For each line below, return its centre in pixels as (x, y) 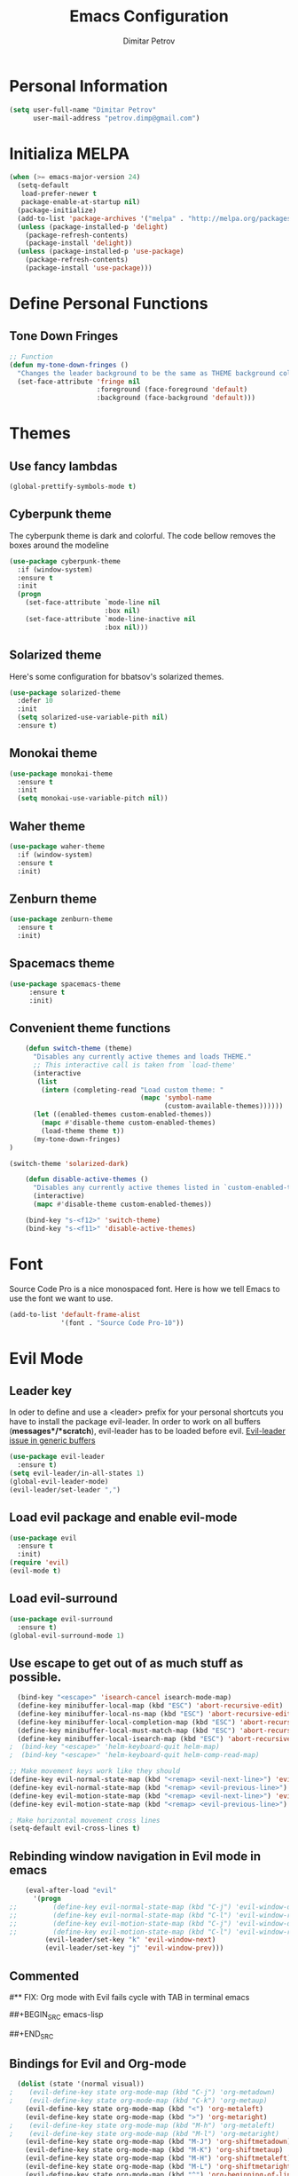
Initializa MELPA (70, 154)
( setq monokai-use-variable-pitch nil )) (93, 799)
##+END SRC (31, 2034)
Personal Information (89, 86)
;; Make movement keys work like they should (94, 1771)
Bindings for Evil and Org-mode (98, 2064)
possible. (35, 1677)
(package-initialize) (57, 210)
